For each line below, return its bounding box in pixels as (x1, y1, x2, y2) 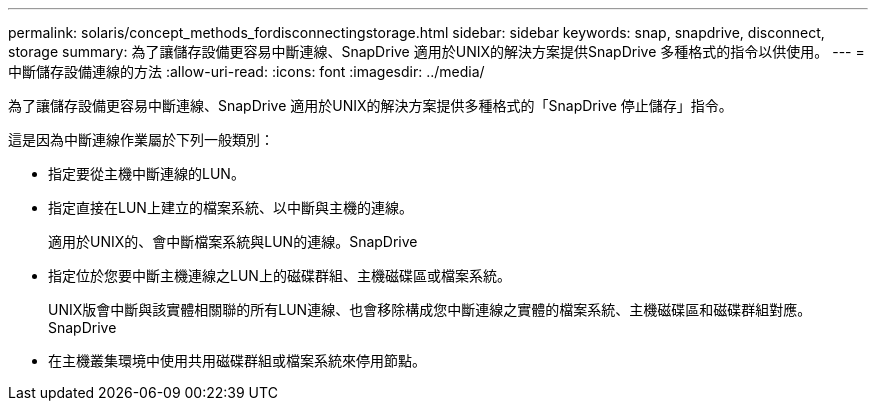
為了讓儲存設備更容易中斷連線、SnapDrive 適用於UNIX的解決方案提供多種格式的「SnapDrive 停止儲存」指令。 (8, 97, 733, 114)
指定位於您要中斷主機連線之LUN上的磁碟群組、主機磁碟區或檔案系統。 (48, 267, 511, 284)
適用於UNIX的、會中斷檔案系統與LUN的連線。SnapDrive (48, 233, 418, 250)
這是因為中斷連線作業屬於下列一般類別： (8, 131, 274, 148)
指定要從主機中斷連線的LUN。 (48, 165, 245, 182)
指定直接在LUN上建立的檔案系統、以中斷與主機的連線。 (48, 199, 413, 216)
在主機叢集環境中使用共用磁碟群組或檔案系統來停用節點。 (48, 352, 426, 369)
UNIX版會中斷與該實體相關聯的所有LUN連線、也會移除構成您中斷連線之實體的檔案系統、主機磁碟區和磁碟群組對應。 (48, 301, 812, 318)
